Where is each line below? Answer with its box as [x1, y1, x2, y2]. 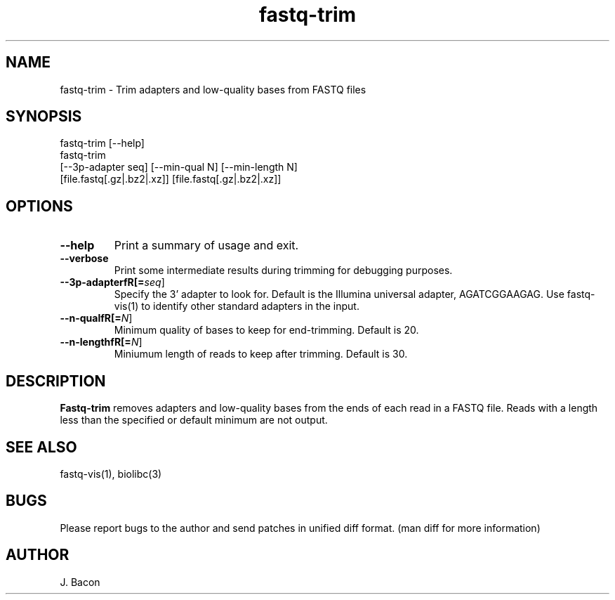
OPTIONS [6, 197, 73, 215]
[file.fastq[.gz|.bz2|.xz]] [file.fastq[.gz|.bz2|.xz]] [60, 173, 282, 185]
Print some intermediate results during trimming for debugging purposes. [114, 264, 453, 277]
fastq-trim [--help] [60, 137, 145, 150]
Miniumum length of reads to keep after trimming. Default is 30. [114, 348, 408, 360]
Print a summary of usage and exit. [114, 238, 299, 253]
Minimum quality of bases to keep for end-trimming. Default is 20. [114, 324, 419, 337]
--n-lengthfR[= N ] [60, 336, 143, 348]
